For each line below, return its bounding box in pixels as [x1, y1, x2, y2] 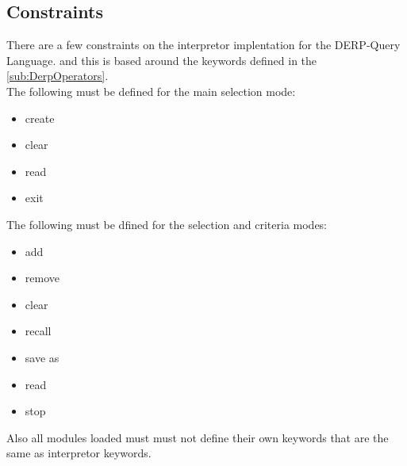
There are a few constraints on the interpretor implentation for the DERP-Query [6, 36, 401, 53]
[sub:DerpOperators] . [6, 67, 109, 84]
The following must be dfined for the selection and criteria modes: [6, 216, 328, 232]
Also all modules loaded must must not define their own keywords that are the [6, 429, 389, 445]
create [25, 109, 55, 126]
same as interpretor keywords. [6, 445, 152, 461]
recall [25, 323, 52, 339]
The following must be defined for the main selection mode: [6, 82, 296, 99]
